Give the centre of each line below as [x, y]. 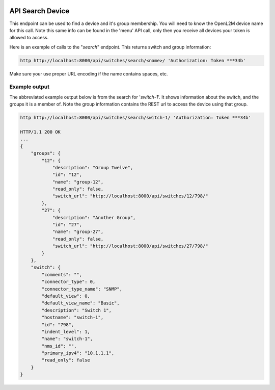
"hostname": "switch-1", [73, 318]
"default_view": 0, [66, 296]
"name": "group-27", [78, 232]
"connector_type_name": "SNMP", [82, 289]
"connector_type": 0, [68, 282]
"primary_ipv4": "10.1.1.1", [78, 353]
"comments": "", [62, 275]
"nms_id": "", [59, 346]
